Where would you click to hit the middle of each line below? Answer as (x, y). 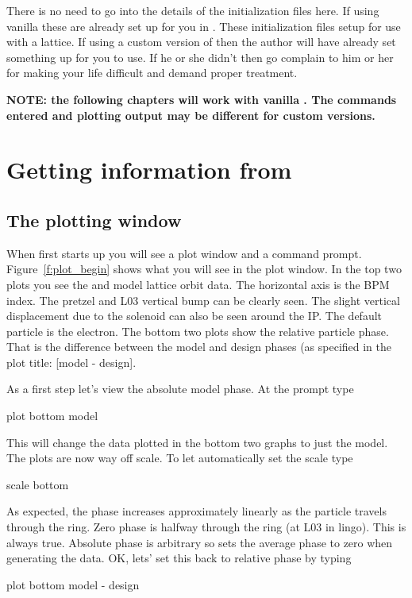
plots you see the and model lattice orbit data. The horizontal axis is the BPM (198, 284)
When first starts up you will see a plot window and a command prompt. (184, 253)
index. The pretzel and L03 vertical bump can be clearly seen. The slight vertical (203, 300)
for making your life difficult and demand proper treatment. (152, 73)
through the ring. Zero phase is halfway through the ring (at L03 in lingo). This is (206, 527)
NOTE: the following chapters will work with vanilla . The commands (202, 99)
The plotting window (94, 220)
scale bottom (38, 484)
